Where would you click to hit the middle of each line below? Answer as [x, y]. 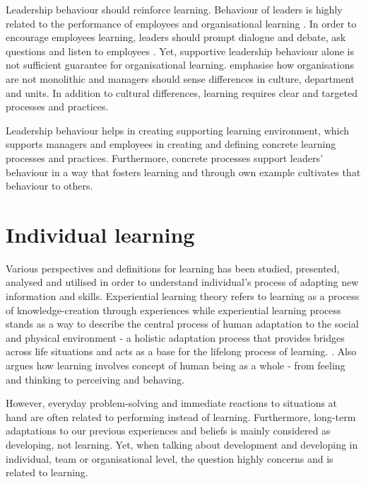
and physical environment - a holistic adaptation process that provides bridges [175, 337]
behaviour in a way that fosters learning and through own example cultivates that [183, 172]
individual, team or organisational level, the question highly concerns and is [170, 458]
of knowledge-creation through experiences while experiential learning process [173, 310]
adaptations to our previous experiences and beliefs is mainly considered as [168, 431]
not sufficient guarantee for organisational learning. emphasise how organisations [180, 65]
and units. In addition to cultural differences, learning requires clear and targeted [182, 92]
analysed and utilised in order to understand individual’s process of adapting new [182, 282]
